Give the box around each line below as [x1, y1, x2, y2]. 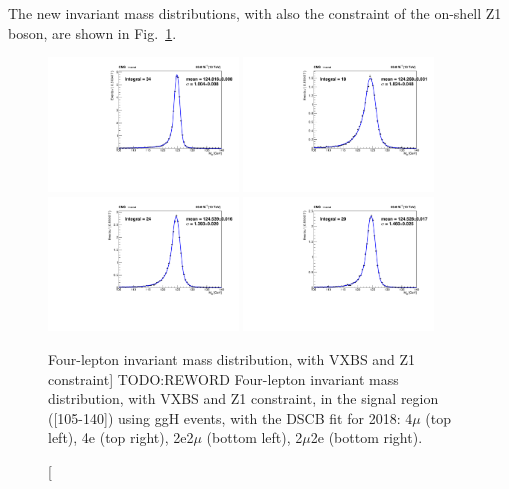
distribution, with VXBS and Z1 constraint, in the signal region [48, 388, 439, 409]
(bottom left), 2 [206, 427, 303, 448]
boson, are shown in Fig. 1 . [8, 22, 177, 43]
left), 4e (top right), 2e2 [48, 427, 194, 448]
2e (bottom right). [310, 427, 423, 448]
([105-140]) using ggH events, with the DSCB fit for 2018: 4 [48, 407, 413, 428]
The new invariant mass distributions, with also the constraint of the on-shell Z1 [8, 3, 502, 23]
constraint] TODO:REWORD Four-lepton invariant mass [48, 368, 399, 389]
